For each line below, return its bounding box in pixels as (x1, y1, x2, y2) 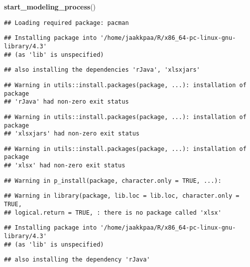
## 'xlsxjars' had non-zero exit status (4, 130, 140, 137)
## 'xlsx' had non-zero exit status (4, 162, 125, 169)
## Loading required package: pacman (4, 19, 129, 26)
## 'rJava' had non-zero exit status (4, 98, 129, 106)
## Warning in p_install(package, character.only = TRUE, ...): (4, 177, 222, 184)
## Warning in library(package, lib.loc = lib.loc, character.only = (4, 192, 240, 200)
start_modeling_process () (4, 1, 96, 11)
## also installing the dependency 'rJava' (4, 256, 150, 264)
